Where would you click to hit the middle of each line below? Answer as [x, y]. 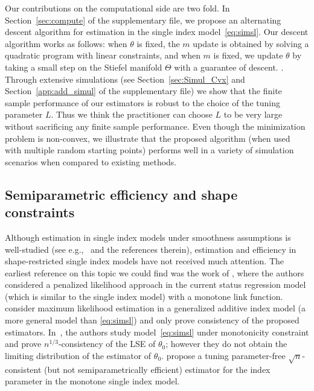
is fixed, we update [248, 55]
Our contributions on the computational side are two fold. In [117, 8]
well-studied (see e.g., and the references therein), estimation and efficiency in [151, 249]
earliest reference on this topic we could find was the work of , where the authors [155, 272]
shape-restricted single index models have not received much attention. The [144, 261]
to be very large [253, 114]
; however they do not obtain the [226, 344]
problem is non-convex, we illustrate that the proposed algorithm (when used [148, 138]
